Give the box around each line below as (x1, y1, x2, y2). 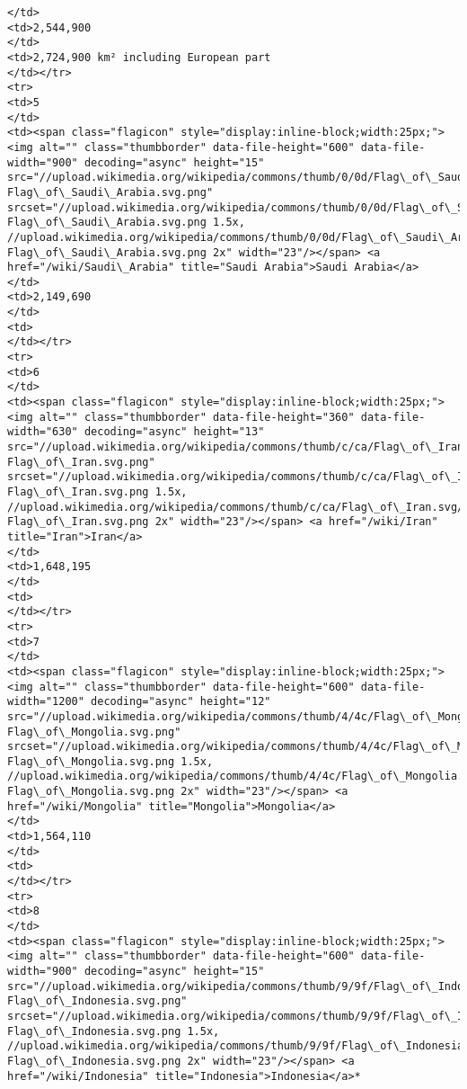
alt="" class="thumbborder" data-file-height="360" (39, 410, 355, 424)
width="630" (7, 425, 78, 439)
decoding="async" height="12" (91, 695, 271, 709)
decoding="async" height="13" (84, 425, 265, 439)
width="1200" (7, 695, 84, 709)
